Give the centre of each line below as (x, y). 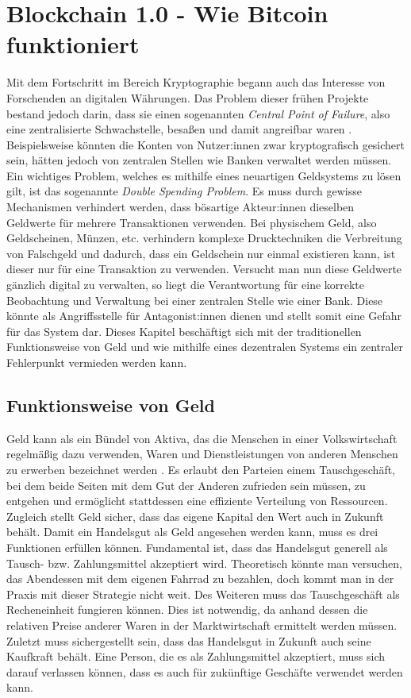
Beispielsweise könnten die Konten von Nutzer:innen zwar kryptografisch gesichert (206, 144)
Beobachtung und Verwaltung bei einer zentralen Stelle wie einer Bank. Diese (195, 300)
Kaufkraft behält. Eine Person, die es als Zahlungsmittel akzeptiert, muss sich (196, 656)
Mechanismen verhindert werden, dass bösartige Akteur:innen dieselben (181, 207)
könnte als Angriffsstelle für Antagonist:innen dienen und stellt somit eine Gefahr (204, 316)
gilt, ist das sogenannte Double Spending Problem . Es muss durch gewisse (184, 191)
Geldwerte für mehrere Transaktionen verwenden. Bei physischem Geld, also (192, 222)
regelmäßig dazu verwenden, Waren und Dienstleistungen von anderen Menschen (202, 454)
